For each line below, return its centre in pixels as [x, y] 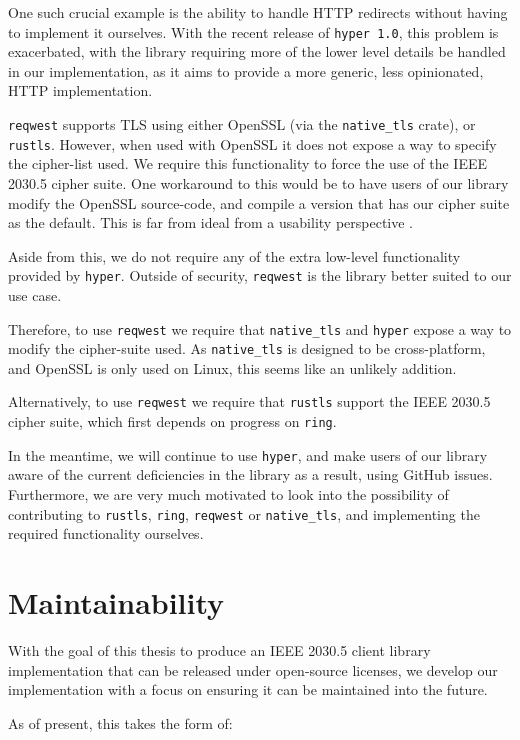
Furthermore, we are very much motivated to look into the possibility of [228, 494]
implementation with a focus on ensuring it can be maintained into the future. [248, 689]
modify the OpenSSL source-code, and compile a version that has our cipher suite [259, 202]
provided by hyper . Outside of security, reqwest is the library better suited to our [260, 275]
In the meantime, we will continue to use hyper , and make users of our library [248, 454]
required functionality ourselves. [106, 533]
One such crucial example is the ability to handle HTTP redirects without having [258, 12]
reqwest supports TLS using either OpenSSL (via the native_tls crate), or [242, 124]
